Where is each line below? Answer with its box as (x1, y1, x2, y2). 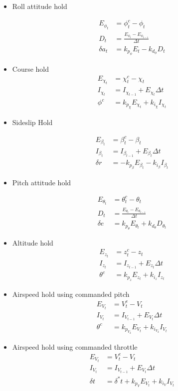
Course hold (12, 63, 49, 74)
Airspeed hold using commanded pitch (12, 288, 130, 299)
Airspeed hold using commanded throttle (12, 341, 138, 352)
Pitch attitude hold (12, 177, 71, 187)
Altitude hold (12, 237, 53, 248)
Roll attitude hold (12, 1, 67, 11)
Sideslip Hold (12, 117, 53, 128)
